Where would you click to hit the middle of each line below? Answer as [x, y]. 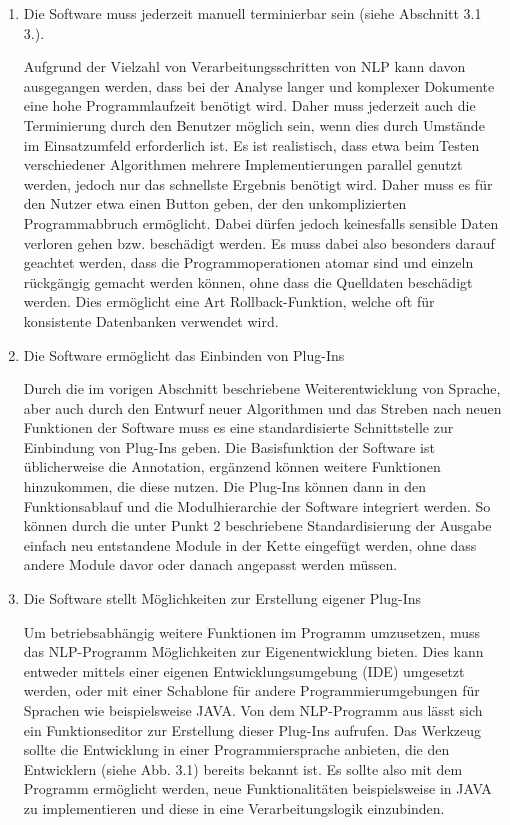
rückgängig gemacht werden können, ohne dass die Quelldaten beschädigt [248, 281]
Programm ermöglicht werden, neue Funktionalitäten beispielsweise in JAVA [257, 788]
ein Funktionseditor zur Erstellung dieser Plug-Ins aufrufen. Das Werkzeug [252, 729]
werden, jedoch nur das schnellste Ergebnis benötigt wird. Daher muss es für [258, 183]
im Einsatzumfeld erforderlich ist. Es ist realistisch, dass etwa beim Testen [251, 144]
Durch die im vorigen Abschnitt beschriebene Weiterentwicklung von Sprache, [262, 388]
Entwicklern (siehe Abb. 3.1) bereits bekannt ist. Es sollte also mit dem [243, 768]
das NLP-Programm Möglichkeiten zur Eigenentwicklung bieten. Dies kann [253, 651]
